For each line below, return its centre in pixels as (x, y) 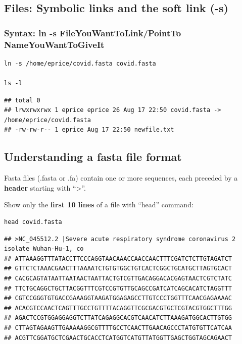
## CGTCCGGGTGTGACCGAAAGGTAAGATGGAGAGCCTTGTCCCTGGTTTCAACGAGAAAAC (118, 298)
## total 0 (22, 100)
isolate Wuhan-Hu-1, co (44, 249)
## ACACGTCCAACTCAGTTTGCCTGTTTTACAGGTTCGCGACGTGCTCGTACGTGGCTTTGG (118, 308)
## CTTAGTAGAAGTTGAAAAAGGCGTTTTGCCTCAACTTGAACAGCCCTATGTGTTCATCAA (118, 328)
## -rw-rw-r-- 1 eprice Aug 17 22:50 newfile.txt (89, 130)
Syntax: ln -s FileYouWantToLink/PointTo (93, 33)
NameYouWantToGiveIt (54, 44)
